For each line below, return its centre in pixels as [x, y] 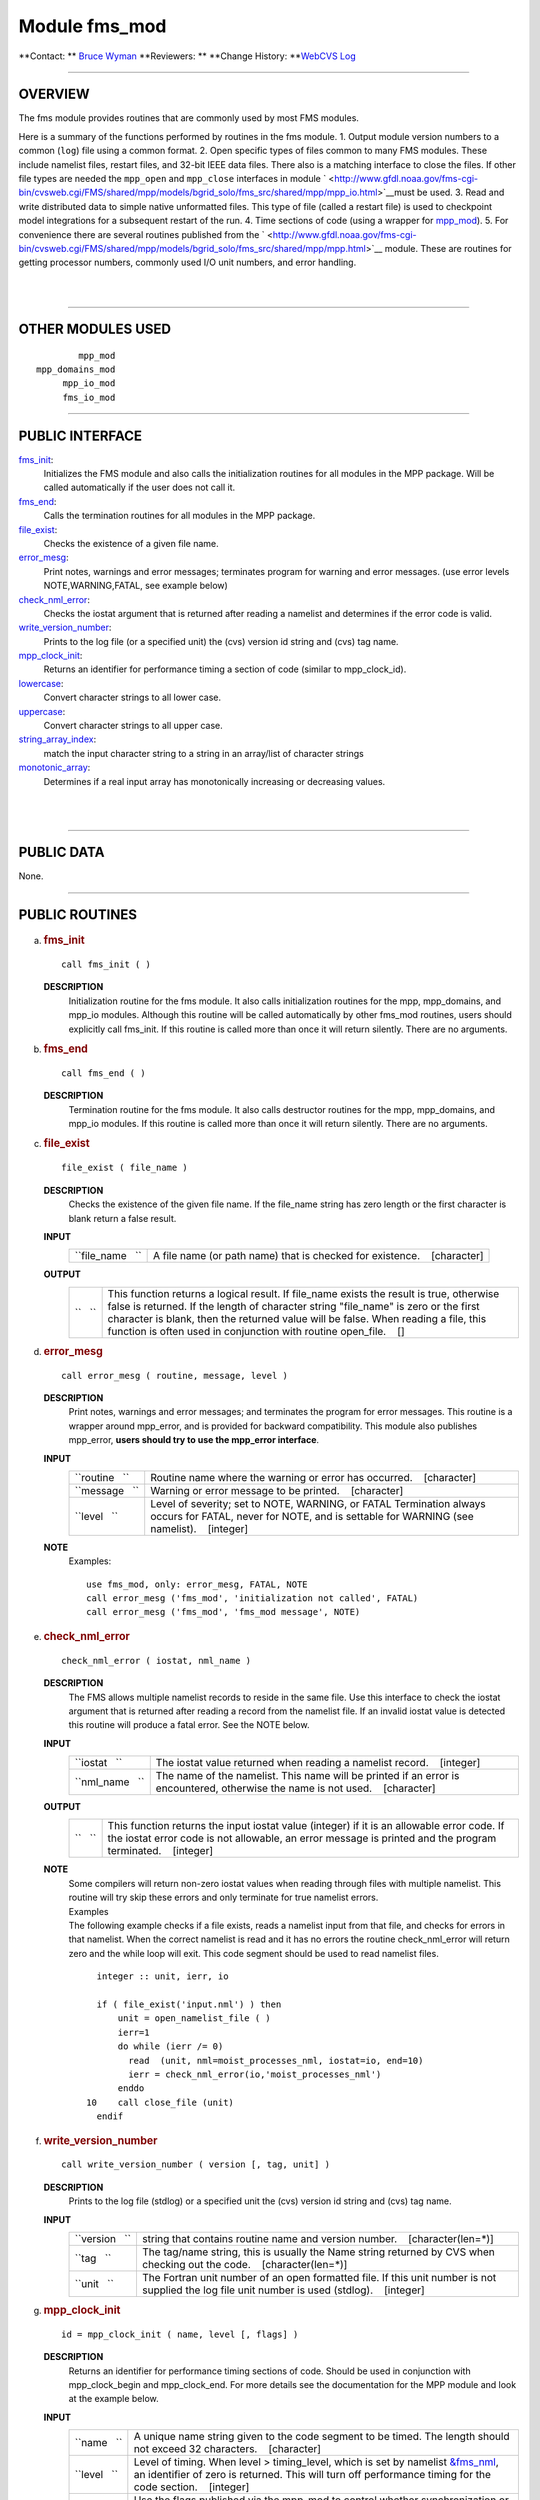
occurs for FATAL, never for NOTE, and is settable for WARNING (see [312, 1516]
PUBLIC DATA [61, 852]
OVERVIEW [54, 94]
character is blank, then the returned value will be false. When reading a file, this [297, 1318]
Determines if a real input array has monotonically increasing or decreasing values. [214, 781]
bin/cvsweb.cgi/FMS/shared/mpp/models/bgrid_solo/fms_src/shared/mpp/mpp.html [192, 248]
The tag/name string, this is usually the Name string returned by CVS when [318, 2252]
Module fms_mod [92, 26]
